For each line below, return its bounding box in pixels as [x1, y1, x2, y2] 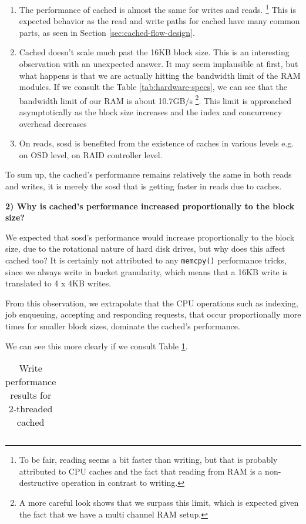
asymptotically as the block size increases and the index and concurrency [19, 106, 283, 118]
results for [10, 388, 52, 402]
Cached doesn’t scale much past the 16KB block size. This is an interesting [19, 46, 290, 58]
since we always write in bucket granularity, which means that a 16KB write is [5, 265, 288, 278]
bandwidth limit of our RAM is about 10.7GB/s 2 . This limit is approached [19, 92, 292, 106]
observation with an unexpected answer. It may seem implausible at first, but [19, 58, 298, 70]
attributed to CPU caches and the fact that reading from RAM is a [19, 465, 263, 477]
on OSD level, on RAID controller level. [19, 148, 163, 161]
